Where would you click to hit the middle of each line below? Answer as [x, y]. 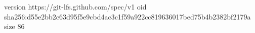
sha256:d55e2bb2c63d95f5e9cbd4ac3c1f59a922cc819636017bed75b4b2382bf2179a [127, 16]
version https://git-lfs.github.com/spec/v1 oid [75, 6]
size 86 [14, 26]
